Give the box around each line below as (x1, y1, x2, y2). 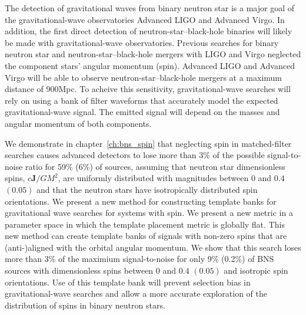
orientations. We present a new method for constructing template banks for (5, 195, 277, 207)
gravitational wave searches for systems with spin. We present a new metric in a (5, 206, 293, 219)
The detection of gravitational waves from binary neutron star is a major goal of (5, 2, 295, 14)
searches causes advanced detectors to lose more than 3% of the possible (5, 149, 265, 161)
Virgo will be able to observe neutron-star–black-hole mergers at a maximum (5, 71, 282, 83)
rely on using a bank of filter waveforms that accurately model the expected (5, 94, 278, 106)
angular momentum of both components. (5, 117, 152, 129)
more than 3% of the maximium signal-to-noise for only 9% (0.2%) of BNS (5, 252, 274, 265)
